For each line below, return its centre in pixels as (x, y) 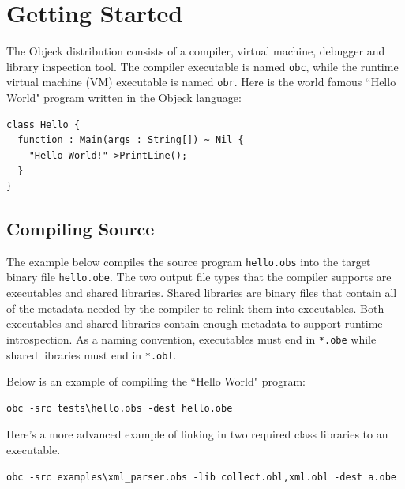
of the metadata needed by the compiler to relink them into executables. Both (195, 308)
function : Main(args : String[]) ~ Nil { (131, 140)
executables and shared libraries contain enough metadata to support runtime (195, 323)
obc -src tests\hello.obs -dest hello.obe (120, 408)
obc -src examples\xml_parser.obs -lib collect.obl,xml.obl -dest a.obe (201, 477)
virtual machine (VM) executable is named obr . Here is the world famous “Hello (201, 82)
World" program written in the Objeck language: (124, 98)
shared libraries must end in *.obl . (92, 354)
